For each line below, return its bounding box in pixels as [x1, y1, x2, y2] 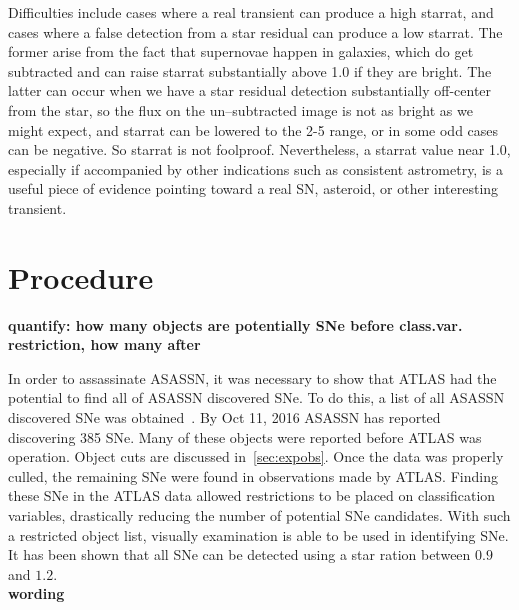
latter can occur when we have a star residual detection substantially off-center [8, 80, 492, 101]
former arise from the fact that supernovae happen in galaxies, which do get [8, 41, 474, 62]
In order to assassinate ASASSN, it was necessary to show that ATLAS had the [8, 367, 497, 388]
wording [8, 583, 65, 604]
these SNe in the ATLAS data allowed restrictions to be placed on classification [8, 485, 496, 506]
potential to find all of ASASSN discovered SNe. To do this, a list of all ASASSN [8, 387, 505, 408]
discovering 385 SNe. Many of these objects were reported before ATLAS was [8, 426, 482, 447]
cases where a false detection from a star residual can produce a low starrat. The [8, 21, 503, 42]
